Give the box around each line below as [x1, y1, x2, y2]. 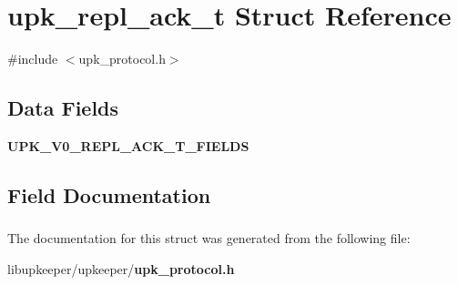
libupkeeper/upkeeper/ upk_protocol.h [7, 259, 235, 278]
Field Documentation [7, 180, 211, 209]
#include [7, 49, 58, 68]
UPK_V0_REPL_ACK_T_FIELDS [7, 136, 249, 155]
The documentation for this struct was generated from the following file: [7, 229, 411, 248]
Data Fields [7, 94, 119, 122]
